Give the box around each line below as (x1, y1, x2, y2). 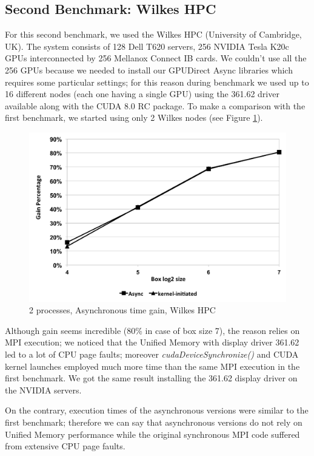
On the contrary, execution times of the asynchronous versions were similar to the (5, 404, 309, 417)
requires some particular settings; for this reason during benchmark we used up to (5, 75, 309, 88)
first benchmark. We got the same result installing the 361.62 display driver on (5, 372, 298, 384)
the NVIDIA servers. (5, 383, 82, 396)
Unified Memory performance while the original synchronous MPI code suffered (5, 427, 300, 440)
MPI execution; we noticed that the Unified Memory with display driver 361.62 (5, 336, 299, 349)
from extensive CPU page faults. (5, 440, 125, 452)
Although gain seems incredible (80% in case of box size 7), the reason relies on (5, 324, 300, 336)
